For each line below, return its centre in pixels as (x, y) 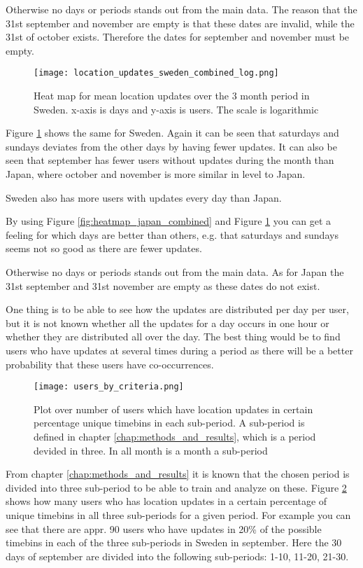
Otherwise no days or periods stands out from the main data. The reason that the (181, 9)
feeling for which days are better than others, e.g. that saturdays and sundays (172, 234)
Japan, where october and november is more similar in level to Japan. (156, 174)
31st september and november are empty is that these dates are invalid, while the (180, 23)
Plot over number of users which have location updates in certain (173, 409)
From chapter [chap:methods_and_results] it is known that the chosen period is (178, 474)
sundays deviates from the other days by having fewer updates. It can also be (171, 146)
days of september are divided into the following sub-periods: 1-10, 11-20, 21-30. (177, 556)
